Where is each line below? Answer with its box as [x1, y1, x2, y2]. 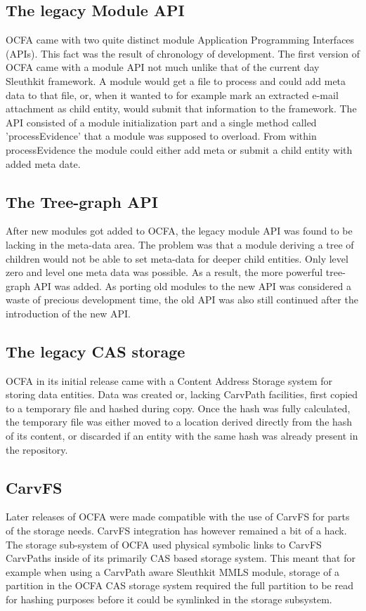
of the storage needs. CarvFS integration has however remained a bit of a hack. [6, 523, 347, 538]
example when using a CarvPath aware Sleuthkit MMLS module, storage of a [6, 564, 340, 579]
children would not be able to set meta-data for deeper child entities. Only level [6, 251, 348, 265]
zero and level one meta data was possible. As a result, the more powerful [6, 265, 323, 280]
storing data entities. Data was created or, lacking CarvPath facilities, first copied [6, 387, 358, 402]
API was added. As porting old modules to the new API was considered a [33, 278, 352, 293]
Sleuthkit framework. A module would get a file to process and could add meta [6, 73, 346, 88]
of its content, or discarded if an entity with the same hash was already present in [6, 428, 358, 443]
